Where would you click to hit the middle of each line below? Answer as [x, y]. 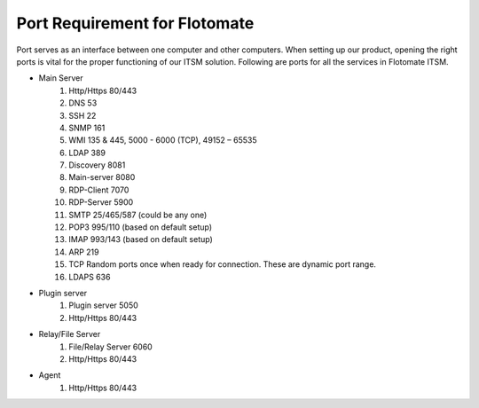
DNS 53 [83, 103]
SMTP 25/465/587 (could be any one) [138, 215]
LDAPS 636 [90, 277]
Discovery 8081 [97, 165]
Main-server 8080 [102, 177]
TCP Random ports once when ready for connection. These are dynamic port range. [223, 264]
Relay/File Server [70, 334]
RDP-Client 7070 [99, 190]
